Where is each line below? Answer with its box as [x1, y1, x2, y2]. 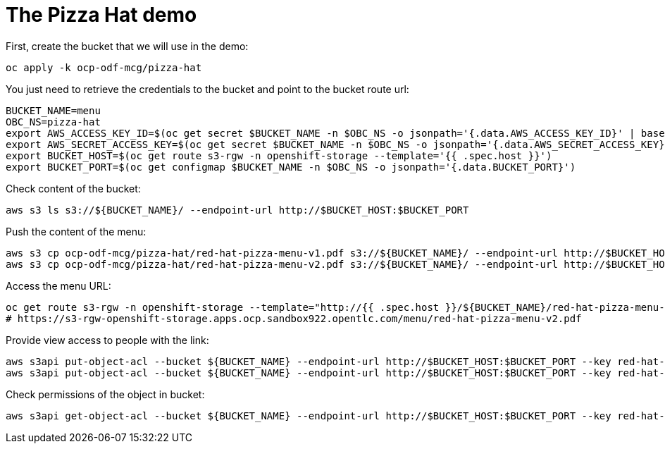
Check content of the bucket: [6, 182, 141, 195]
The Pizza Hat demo [6, 3, 197, 27]
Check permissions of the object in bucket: [6, 388, 205, 400]
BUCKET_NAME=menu [6, 104, 101, 116]
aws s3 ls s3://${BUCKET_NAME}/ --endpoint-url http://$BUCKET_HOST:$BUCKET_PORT [6, 204, 469, 216]
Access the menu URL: [6, 279, 111, 292]
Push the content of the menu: [6, 225, 147, 238]
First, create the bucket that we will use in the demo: [6, 39, 249, 52]
